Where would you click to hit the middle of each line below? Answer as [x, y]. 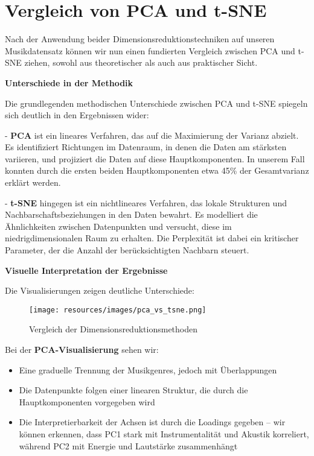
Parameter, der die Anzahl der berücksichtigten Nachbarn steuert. [127, 250]
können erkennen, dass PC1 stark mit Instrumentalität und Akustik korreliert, [164, 434]
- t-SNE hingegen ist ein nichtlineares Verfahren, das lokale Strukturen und [146, 202]
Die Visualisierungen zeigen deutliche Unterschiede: [100, 290]
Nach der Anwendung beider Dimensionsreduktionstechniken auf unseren [140, 39]
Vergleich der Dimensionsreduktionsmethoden [114, 329]
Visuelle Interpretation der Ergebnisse [86, 270]
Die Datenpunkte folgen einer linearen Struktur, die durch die [133, 390]
